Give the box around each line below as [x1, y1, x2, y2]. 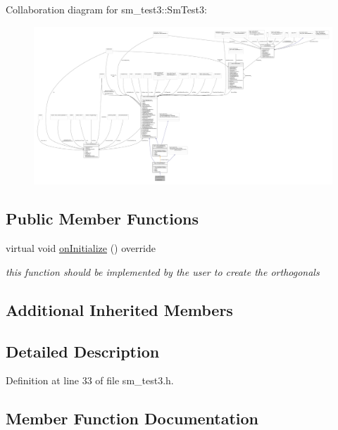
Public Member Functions [6, 208, 199, 229]
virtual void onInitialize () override [6, 241, 156, 255]
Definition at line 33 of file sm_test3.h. [6, 373, 174, 388]
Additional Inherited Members [6, 298, 233, 320]
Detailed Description [6, 340, 160, 362]
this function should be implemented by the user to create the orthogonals [6, 264, 320, 279]
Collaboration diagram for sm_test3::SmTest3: [6, 2, 207, 16]
